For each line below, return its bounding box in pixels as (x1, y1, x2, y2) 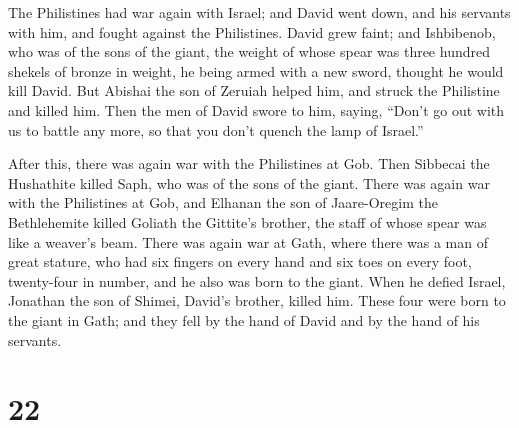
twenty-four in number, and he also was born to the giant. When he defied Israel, (8, 270, 506, 291)
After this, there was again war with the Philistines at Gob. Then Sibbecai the (8, 153, 490, 174)
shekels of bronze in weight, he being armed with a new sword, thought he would (8, 60, 504, 81)
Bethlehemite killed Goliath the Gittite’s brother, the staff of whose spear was (8, 211, 487, 232)
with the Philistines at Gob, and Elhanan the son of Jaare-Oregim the (8, 192, 438, 213)
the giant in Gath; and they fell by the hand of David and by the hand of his (8, 309, 480, 330)
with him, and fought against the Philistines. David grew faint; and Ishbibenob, (8, 21, 496, 42)
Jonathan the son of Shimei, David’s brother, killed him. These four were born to (8, 290, 506, 311)
